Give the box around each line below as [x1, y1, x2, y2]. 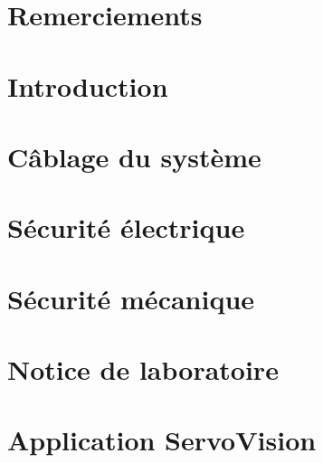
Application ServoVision [7, 421, 317, 458]
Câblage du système [7, 137, 261, 175]
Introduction [7, 67, 168, 104]
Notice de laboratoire [7, 351, 279, 388]
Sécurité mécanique [7, 279, 255, 317]
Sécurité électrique [7, 209, 245, 246]
